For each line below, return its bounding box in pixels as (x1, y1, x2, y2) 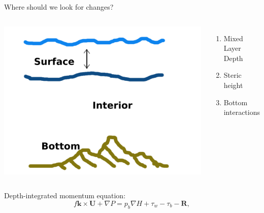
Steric (223, 70, 242, 80)
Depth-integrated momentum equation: (4, 190, 126, 201)
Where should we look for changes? (4, 2, 114, 12)
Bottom (223, 97, 248, 107)
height (223, 79, 243, 90)
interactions (223, 107, 260, 117)
